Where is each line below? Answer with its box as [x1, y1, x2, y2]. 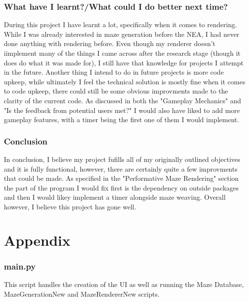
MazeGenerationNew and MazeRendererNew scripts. [4, 288, 160, 299]
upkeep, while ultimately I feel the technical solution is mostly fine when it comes [4, 76, 246, 86]
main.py [4, 260, 36, 272]
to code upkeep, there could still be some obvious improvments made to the [4, 86, 228, 96]
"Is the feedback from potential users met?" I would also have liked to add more [4, 105, 240, 115]
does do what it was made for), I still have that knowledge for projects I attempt [4, 57, 244, 67]
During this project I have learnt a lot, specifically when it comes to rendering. [4, 19, 237, 30]
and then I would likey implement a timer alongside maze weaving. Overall [4, 192, 226, 202]
